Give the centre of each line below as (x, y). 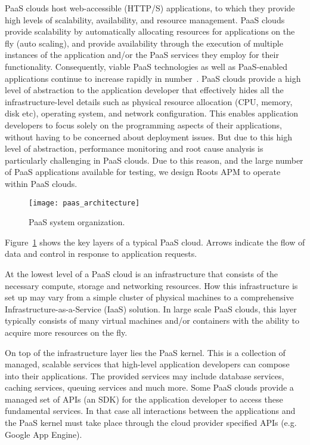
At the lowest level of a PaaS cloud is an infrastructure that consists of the (142, 273)
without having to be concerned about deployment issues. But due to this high (149, 136)
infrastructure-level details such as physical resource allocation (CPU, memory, (149, 101)
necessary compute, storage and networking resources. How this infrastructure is (151, 285)
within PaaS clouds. (41, 183)
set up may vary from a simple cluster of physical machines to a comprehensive (149, 297)
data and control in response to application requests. (101, 254)
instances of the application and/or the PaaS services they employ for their (142, 55)
